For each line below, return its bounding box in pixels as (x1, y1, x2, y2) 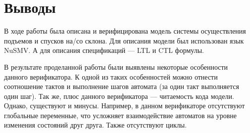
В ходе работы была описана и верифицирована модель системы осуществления (4, 26, 246, 36)
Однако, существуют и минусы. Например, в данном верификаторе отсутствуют (4, 100, 245, 111)
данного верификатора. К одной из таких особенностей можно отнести (4, 71, 218, 82)
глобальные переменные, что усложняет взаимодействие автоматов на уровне (4, 110, 237, 120)
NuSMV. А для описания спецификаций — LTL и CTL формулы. (4, 45, 204, 55)
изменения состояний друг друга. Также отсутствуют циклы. (4, 120, 187, 130)
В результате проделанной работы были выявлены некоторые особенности (4, 61, 228, 72)
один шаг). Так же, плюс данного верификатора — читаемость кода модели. (4, 90, 234, 101)
